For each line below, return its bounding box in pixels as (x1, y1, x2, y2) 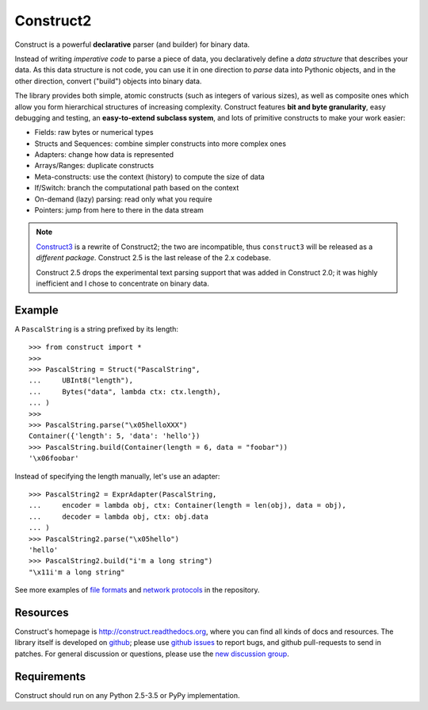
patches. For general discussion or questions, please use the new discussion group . (14, 649, 289, 658)
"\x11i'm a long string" (29, 567, 125, 577)
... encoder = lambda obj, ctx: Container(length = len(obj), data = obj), (29, 501, 346, 510)
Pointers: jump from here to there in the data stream (34, 205, 204, 215)
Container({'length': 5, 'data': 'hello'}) (29, 432, 201, 440)
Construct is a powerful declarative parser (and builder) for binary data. (14, 40, 250, 49)
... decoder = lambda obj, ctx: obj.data (29, 512, 209, 521)
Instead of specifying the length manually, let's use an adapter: (14, 471, 220, 481)
